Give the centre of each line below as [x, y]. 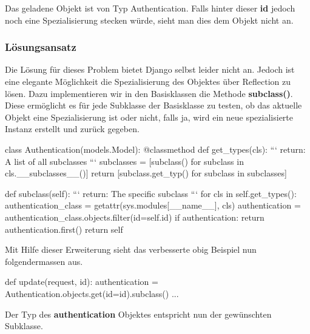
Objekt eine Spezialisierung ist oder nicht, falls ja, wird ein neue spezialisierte [149, 117]
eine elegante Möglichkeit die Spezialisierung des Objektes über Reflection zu [148, 81]
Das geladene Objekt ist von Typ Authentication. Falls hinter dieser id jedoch [150, 8]
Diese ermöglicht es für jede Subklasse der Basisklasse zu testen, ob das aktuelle [153, 105]
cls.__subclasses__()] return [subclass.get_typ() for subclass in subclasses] [146, 173]
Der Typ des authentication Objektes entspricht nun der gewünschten [138, 314]
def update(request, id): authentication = [82, 282]
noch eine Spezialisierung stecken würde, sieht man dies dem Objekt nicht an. [149, 20]
